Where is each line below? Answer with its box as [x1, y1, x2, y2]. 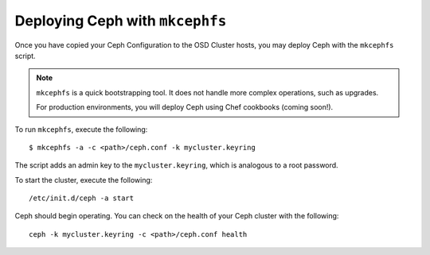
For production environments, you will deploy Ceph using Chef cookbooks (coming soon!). [36, 102, 334, 112]
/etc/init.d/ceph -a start [29, 194, 135, 203]
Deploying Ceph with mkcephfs [14, 12, 227, 29]
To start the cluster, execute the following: [14, 175, 153, 184]
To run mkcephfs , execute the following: [14, 124, 148, 134]
